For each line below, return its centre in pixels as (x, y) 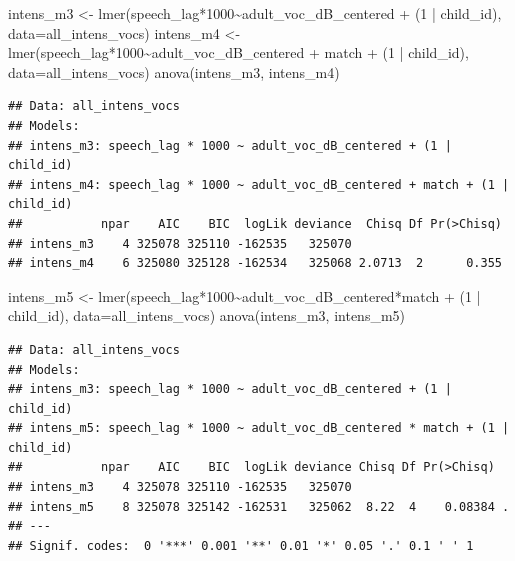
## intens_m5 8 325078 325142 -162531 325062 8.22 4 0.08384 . (259, 506)
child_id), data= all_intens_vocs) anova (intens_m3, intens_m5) (207, 315)
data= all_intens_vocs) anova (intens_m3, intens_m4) (174, 71)
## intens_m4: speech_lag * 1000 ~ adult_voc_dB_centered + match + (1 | (259, 184)
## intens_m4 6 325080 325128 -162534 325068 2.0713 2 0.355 (255, 263)
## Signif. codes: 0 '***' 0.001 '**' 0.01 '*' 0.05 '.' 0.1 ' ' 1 (241, 545)
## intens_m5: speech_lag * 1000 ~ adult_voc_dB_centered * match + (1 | (259, 428)
